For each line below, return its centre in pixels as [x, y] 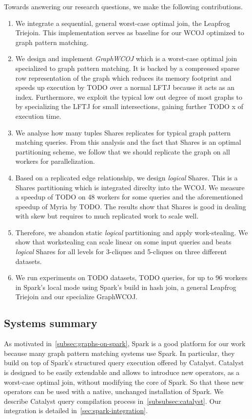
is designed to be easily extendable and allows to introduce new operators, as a [122, 372]
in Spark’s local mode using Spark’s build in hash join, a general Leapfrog [126, 287]
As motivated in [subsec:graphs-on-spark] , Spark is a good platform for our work [125, 343]
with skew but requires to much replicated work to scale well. [107, 216]
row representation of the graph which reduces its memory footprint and [123, 77]
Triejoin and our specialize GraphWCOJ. [76, 297]
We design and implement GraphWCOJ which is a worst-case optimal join [126, 58]
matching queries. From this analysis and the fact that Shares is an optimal [128, 142]
